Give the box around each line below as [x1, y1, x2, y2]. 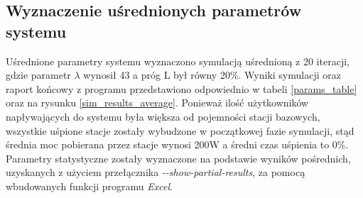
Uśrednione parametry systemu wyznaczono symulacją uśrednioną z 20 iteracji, [6, 53, 350, 68]
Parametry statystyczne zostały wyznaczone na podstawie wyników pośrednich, [6, 150, 351, 165]
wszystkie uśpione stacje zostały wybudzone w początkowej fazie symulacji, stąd [6, 123, 354, 138]
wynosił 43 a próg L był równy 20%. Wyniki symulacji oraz [83, 67, 341, 82]
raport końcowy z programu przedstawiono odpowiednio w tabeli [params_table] [6, 81, 357, 96]
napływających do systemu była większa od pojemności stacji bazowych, [6, 109, 320, 123]
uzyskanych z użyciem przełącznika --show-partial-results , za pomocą [6, 165, 305, 180]
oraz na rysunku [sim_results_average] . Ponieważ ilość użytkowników [6, 95, 309, 110]
